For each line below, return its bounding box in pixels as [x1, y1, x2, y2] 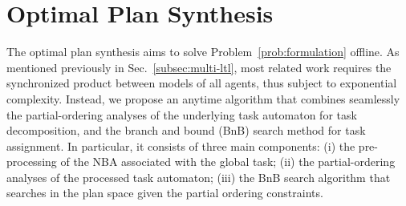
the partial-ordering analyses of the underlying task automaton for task [6, 106, 357, 123]
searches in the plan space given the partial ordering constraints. [6, 184, 323, 201]
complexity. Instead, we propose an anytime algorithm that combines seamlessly [6, 90, 400, 107]
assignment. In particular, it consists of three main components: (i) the [6, 137, 355, 154]
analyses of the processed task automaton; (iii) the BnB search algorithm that [6, 168, 391, 185]
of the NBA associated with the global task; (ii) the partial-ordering [60, 153, 396, 170]
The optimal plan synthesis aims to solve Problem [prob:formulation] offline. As [6, 43, 400, 60]
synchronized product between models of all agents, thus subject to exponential [6, 75, 397, 91]
